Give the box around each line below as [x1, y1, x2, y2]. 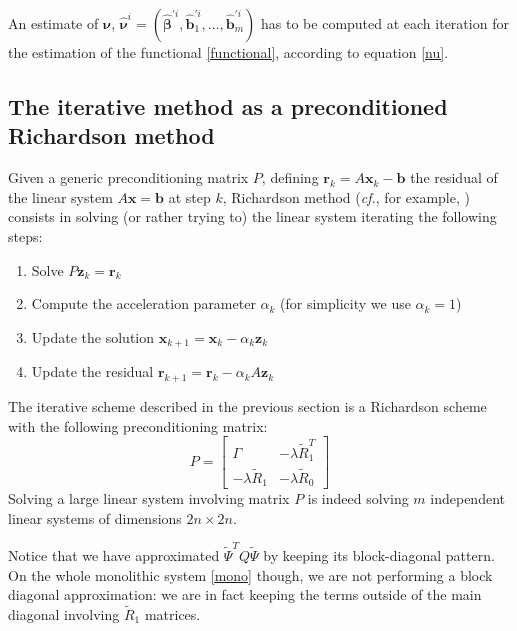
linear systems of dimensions [8, 507, 182, 528]
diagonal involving [8, 604, 120, 624]
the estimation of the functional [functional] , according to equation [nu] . [8, 42, 449, 62]
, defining [261, 167, 319, 188]
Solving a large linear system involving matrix [8, 488, 290, 509]
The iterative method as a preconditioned [8, 90, 448, 121]
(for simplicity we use [280, 293, 411, 314]
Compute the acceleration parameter [31, 293, 256, 314]
